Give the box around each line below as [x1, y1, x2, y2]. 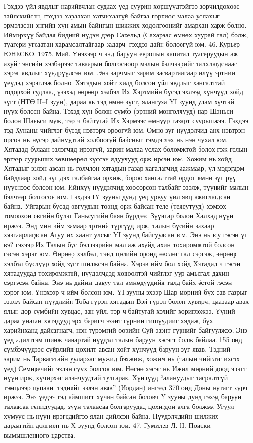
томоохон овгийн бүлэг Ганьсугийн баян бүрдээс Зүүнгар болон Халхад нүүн [4, 211, 234, 221]
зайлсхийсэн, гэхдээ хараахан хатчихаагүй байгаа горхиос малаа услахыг [4, 10, 220, 20]
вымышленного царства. [4, 429, 75, 440]
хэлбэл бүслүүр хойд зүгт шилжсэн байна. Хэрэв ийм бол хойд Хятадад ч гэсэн [4, 258, 241, 268]
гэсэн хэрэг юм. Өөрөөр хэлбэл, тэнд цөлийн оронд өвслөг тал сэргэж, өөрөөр [4, 248, 237, 259]
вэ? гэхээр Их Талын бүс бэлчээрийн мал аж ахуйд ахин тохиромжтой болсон [4, 239, 235, 249]
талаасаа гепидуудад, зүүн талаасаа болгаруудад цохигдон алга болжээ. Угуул [4, 401, 234, 411]
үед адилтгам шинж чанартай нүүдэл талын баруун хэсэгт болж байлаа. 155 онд [4, 334, 242, 344]
